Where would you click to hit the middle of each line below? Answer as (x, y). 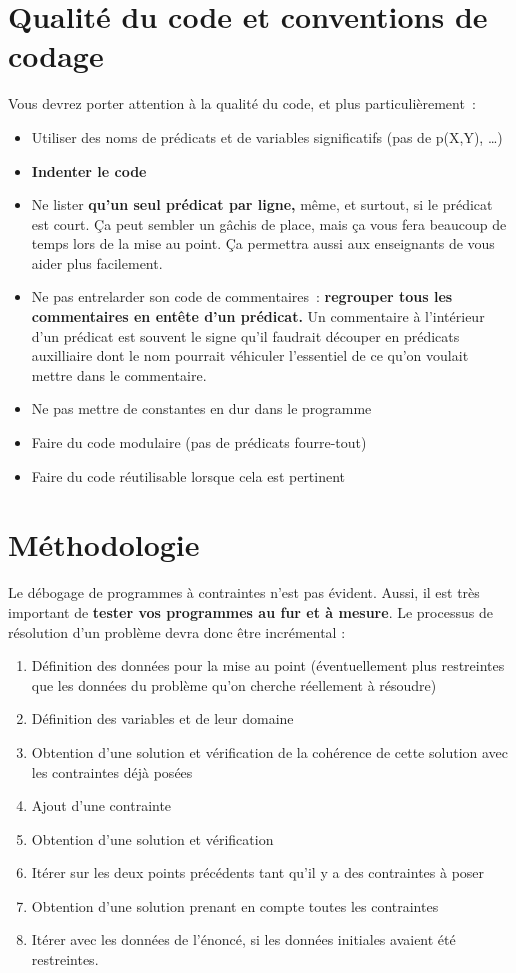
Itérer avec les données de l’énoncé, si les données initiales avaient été (243, 939)
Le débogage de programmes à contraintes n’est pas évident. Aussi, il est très (244, 592)
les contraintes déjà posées (112, 771)
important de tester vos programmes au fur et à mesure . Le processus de (250, 611)
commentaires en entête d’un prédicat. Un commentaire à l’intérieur (258, 316)
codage (56, 55)
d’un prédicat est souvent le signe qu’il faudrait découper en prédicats (245, 335)
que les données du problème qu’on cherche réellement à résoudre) (234, 684)
